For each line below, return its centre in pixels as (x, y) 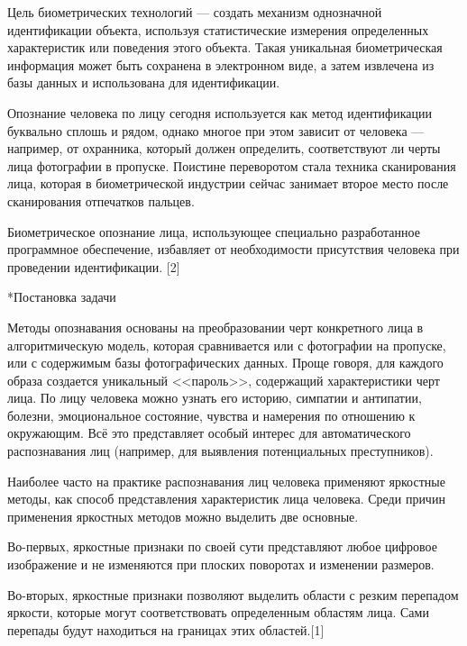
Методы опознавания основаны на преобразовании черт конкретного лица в (215, 327)
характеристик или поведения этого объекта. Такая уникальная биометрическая (225, 47)
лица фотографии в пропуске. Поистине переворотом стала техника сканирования (232, 165)
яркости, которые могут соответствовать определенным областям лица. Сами (218, 612)
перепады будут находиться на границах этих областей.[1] (166, 629)
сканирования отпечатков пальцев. (101, 200)
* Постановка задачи (62, 297)
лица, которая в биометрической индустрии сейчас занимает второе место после (228, 183)
